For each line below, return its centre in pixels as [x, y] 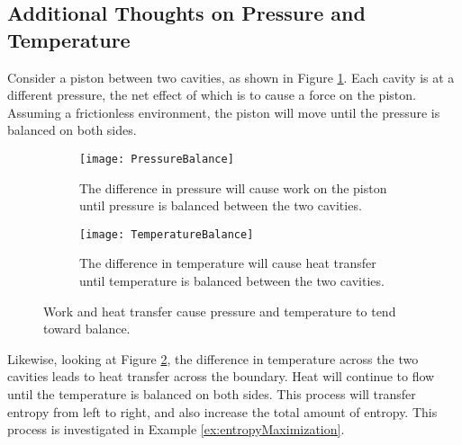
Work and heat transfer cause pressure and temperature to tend [220, 311]
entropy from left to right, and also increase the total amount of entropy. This [222, 411]
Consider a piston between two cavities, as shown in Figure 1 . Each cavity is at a [231, 77]
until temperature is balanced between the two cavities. [232, 281]
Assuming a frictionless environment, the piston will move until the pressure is [224, 112]
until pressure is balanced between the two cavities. [221, 205]
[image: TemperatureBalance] [167, 234]
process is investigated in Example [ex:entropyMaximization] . [176, 429]
